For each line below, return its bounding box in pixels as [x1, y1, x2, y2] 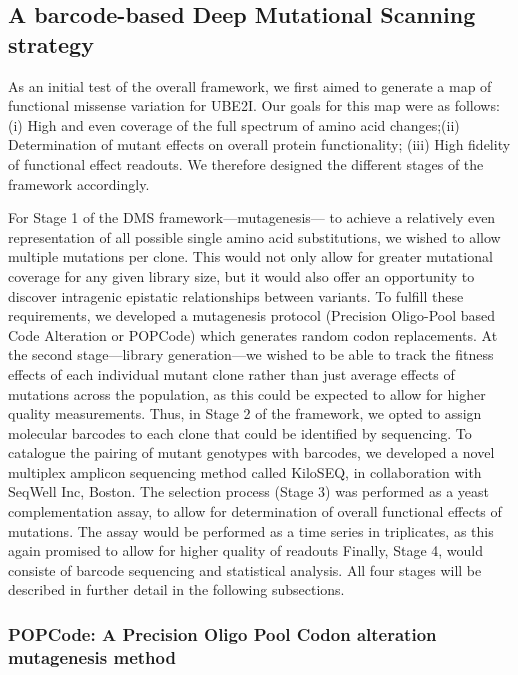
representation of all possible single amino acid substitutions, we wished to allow [8, 226, 501, 247]
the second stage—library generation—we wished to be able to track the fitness [8, 344, 494, 365]
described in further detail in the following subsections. [8, 579, 345, 600]
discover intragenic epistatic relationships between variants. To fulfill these [8, 285, 464, 306]
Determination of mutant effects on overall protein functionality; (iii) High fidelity [8, 134, 511, 155]
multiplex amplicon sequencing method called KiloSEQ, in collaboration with [8, 461, 482, 482]
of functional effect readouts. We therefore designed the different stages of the [8, 153, 484, 174]
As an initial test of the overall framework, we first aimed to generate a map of [8, 75, 492, 96]
